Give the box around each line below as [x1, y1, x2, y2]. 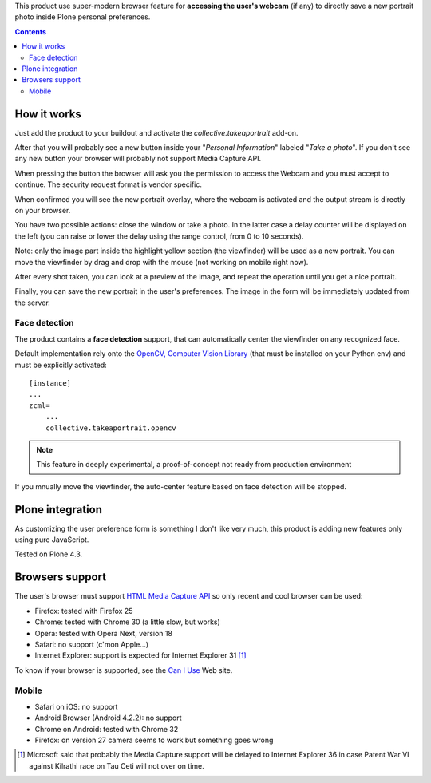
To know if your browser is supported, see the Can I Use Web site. [14, 665, 233, 674]
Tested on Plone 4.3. [14, 549, 83, 559]
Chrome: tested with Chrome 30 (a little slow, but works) [34, 617, 221, 627]
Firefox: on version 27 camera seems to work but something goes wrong [34, 735, 274, 745]
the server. [14, 298, 51, 307]
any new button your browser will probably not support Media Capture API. [14, 154, 262, 164]
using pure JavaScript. [14, 535, 89, 544]
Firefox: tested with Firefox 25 [34, 606, 133, 615]
